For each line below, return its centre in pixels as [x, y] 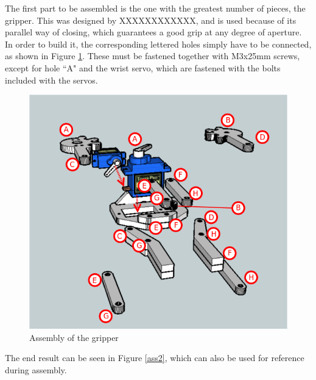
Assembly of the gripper [74, 337]
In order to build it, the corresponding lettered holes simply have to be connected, [158, 44]
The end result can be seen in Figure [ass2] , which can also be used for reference [155, 358]
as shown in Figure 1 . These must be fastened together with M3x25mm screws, [153, 56]
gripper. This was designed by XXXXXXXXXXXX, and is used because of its [151, 20]
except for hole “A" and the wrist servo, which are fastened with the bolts [143, 67]
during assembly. [36, 370]
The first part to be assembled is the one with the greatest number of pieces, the [155, 8]
